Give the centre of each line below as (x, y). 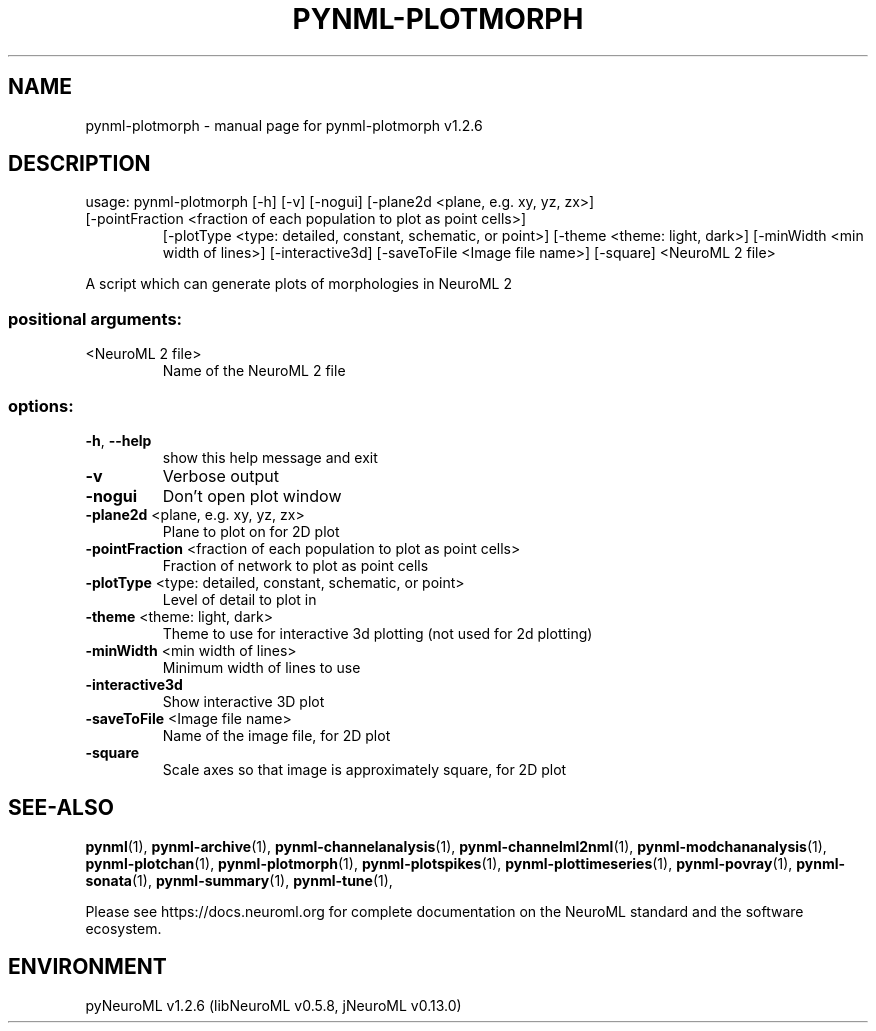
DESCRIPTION (79, 164)
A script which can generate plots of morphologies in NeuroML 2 (299, 284)
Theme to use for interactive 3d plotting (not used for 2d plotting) (377, 633)
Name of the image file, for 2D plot (276, 735)
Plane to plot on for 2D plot (251, 531)
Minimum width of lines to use (261, 667)
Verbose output (221, 475)
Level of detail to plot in (239, 599)
